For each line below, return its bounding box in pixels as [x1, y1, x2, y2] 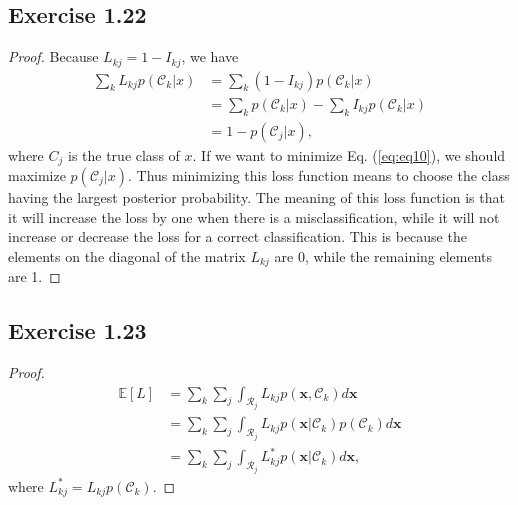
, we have [181, 46, 239, 67]
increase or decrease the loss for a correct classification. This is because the [8, 226, 467, 247]
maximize [8, 165, 66, 185]
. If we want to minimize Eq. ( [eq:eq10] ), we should [192, 144, 506, 165]
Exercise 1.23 [8, 315, 147, 346]
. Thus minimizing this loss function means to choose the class [128, 165, 510, 185]
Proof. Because [8, 46, 99, 67]
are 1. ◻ [8, 266, 61, 287]
